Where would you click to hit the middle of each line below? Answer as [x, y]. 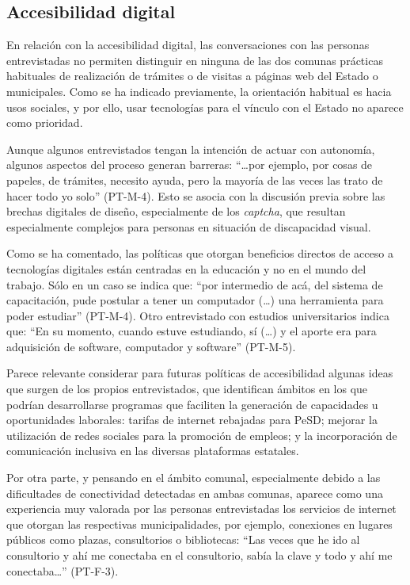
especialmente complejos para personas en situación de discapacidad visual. [189, 226]
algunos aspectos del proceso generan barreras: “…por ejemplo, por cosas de [190, 164]
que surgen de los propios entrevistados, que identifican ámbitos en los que [187, 389]
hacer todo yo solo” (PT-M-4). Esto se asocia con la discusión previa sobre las [196, 195]
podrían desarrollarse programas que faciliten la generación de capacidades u [192, 404]
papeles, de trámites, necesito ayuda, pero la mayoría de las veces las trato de [195, 180]
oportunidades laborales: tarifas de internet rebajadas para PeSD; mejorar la [192, 420]
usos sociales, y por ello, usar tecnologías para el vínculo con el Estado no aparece [205, 107]
